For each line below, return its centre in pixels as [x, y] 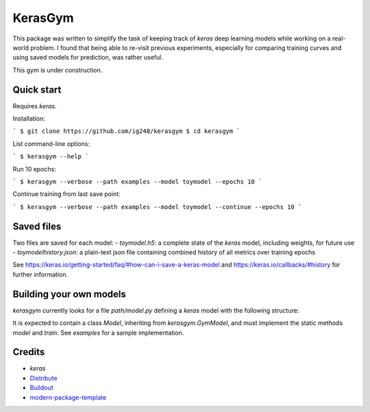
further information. [40, 274]
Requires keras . [35, 106]
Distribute [44, 378]
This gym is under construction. [58, 70]
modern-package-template [68, 397]
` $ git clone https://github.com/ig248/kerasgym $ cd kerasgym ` [127, 131]
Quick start [37, 89]
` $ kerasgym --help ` [51, 157]
